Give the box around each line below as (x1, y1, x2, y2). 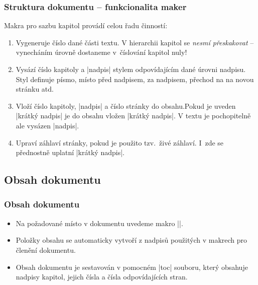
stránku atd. (16, 84, 54, 94)
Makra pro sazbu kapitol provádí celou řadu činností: (4, 20, 168, 31)
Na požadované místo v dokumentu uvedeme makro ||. (16, 218, 183, 228)
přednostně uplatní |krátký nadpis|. (16, 147, 124, 158)
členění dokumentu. (16, 244, 76, 255)
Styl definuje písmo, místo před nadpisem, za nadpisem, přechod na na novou (16, 74, 254, 84)
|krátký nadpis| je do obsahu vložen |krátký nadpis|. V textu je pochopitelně (16, 110, 251, 121)
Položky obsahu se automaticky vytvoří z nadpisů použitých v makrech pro (16, 235, 247, 245)
